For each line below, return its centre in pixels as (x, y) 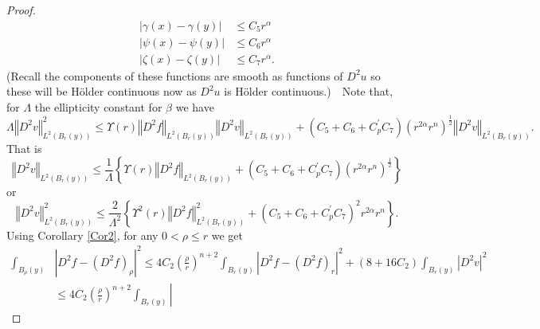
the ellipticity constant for (98, 106)
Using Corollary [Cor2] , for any (82, 235)
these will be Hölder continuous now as (102, 91)
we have (195, 106)
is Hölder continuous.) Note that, (309, 91)
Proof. (21, 10)
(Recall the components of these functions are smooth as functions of (175, 75)
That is (24, 148)
